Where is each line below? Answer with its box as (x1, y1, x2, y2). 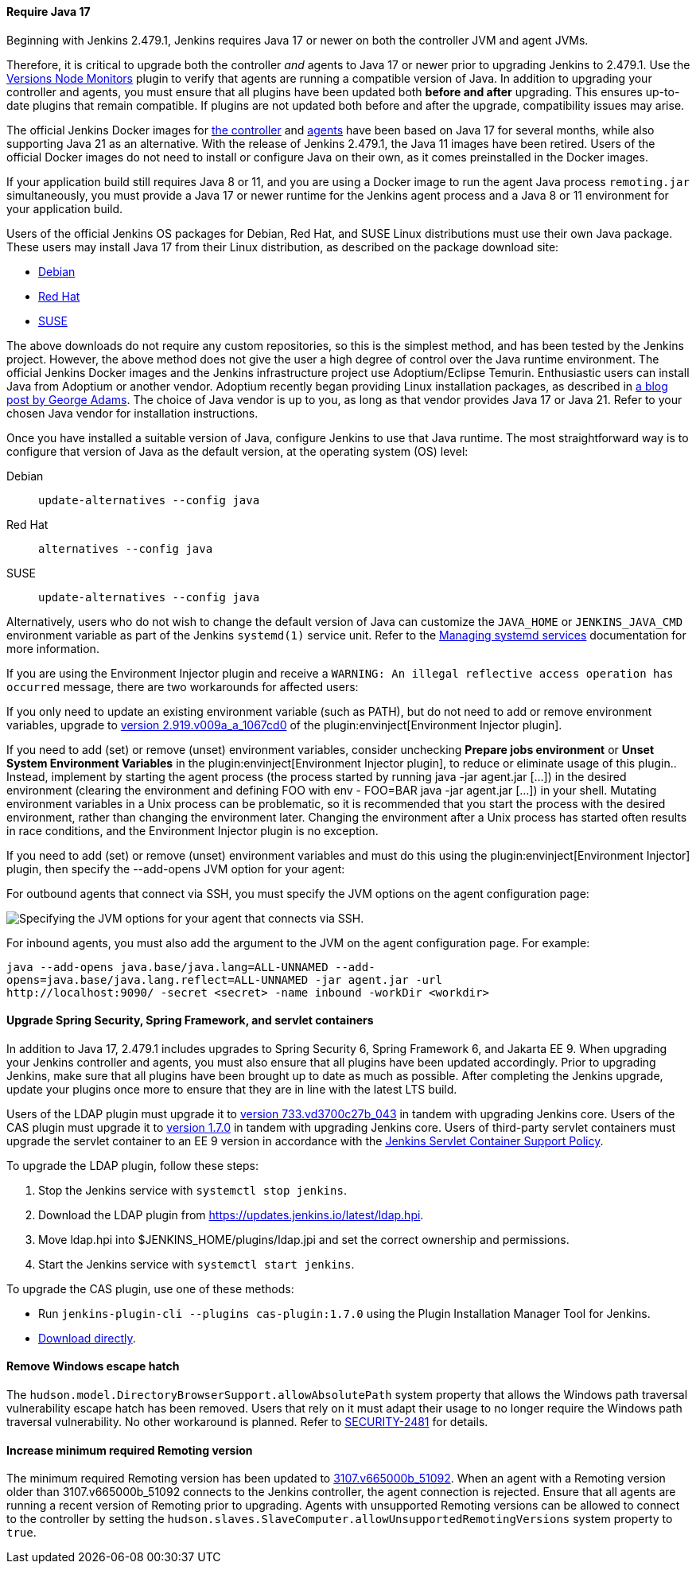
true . (6, 1525, 37, 1540)
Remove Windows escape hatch (6, 1359, 180, 1374)
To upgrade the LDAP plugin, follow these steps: (6, 1158, 259, 1172)
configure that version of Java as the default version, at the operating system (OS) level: (6, 444, 469, 458)
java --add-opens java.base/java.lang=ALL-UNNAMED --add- (6, 960, 375, 973)
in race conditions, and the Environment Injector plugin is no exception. (6, 823, 379, 837)
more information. (6, 641, 99, 655)
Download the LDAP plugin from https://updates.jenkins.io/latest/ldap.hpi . (38, 1207, 424, 1222)
